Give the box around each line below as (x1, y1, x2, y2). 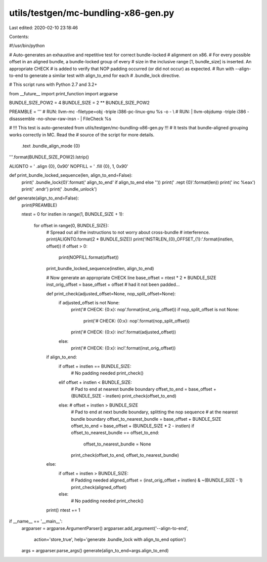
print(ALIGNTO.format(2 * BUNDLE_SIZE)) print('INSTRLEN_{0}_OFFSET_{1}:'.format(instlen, (46, 236, 234, 242)
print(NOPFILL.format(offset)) (58, 254, 119, 260)
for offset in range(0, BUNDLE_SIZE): (34, 222, 109, 228)
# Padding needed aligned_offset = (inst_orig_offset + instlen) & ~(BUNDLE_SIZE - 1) (71, 477, 243, 483)
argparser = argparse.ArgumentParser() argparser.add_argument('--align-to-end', (21, 525, 189, 531)
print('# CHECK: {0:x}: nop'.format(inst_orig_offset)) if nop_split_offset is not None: (71, 307, 239, 313)
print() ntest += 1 (46, 507, 81, 513)
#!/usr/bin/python (9, 42, 45, 49)
